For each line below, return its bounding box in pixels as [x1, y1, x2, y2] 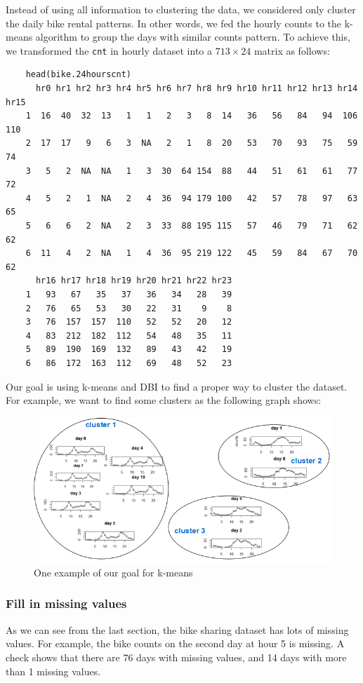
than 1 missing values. [6, 663, 101, 678]
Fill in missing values [6, 595, 127, 612]
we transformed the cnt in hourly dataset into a [6, 43, 212, 58]
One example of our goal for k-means [34, 564, 193, 579]
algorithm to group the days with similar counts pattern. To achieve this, [35, 29, 350, 44]
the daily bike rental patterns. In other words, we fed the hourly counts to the [6, 15, 341, 30]
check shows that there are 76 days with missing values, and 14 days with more [6, 649, 347, 664]
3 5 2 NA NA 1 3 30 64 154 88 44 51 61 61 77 [25, 165, 358, 176]
